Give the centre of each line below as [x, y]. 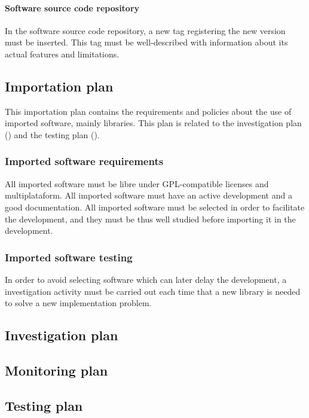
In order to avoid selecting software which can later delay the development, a [146, 279]
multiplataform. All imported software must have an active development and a [149, 195]
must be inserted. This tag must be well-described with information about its [146, 42]
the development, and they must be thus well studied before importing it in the [150, 219]
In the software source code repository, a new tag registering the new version [145, 30]
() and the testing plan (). [52, 134]
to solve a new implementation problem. [78, 303]
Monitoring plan [56, 370]
